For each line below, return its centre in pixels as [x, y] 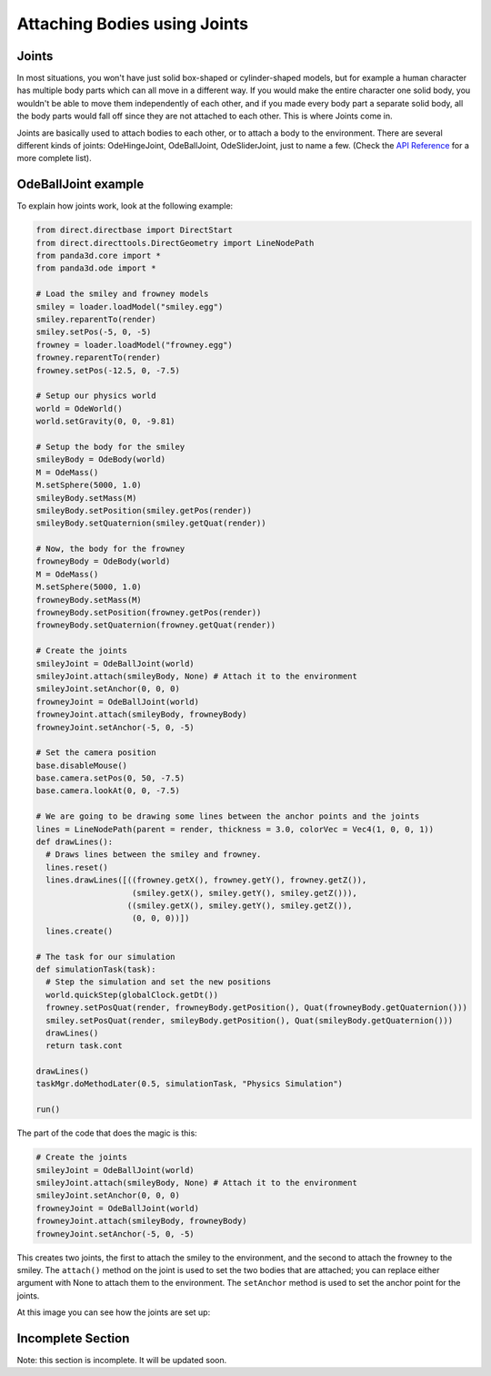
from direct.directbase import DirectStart [135, 230]
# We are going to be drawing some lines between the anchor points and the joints [228, 816]
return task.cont [84, 1046]
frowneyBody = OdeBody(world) [103, 561]
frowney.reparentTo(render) [98, 358]
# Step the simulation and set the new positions [159, 982]
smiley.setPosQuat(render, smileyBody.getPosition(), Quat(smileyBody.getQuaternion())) [250, 1020]
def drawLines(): [75, 842]
